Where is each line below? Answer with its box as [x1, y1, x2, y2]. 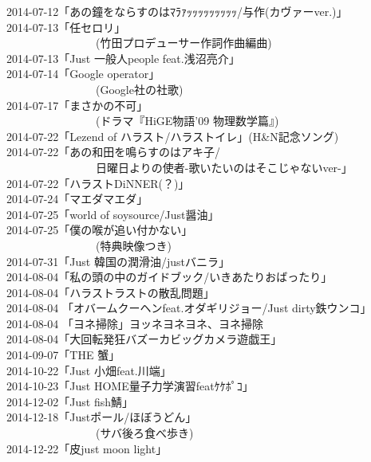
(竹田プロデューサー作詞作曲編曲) [95, 34, 272, 51]
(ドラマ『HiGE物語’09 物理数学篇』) [95, 112, 279, 129]
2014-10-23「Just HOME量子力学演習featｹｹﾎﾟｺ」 [6, 378, 254, 394]
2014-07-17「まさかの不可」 [6, 96, 148, 113]
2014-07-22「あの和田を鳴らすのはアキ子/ [6, 143, 221, 160]
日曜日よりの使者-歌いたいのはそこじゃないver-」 [95, 159, 353, 175]
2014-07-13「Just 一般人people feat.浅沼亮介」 [6, 49, 240, 66]
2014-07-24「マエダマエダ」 [6, 190, 148, 207]
